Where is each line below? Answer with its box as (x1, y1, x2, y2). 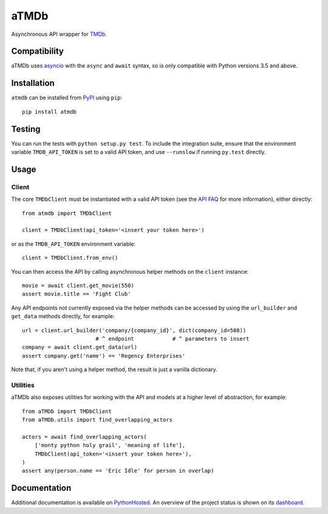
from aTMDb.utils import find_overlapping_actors (22, 416, 173, 423)
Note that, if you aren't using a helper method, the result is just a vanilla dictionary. (11, 366, 218, 373)
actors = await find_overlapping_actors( (22, 433, 147, 440)
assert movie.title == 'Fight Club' (22, 291, 131, 297)
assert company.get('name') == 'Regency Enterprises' (22, 352, 185, 359)
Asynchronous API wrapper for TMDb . (11, 30, 108, 38)
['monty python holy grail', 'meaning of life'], (34, 442, 185, 449)
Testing (11, 123, 41, 134)
